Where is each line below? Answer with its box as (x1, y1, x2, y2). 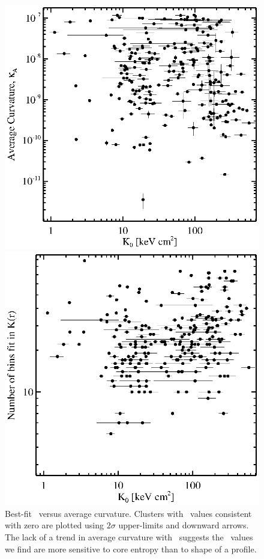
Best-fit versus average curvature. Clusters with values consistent (5, 507, 252, 519)
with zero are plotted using (5, 519, 104, 531)
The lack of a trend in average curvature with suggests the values (5, 530, 253, 543)
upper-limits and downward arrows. (118, 519, 249, 531)
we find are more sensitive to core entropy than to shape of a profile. (5, 542, 257, 555)
